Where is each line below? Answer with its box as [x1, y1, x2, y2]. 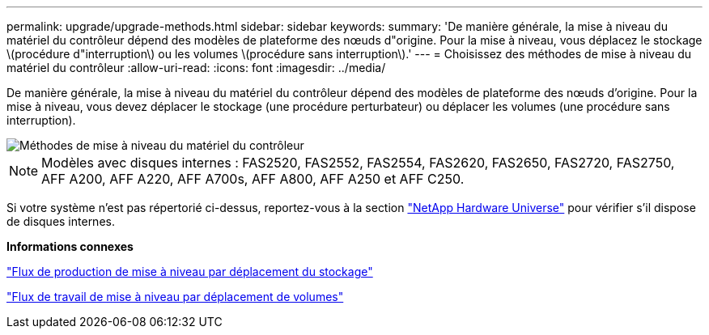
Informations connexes [6, 240, 134, 253]
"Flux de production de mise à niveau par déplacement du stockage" [6, 265, 373, 278]
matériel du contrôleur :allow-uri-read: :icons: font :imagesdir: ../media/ [6, 61, 386, 74]
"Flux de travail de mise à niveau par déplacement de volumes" [6, 290, 344, 303]
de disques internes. [6, 214, 115, 228]
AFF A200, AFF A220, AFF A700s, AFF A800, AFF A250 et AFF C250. [41, 171, 465, 187]
